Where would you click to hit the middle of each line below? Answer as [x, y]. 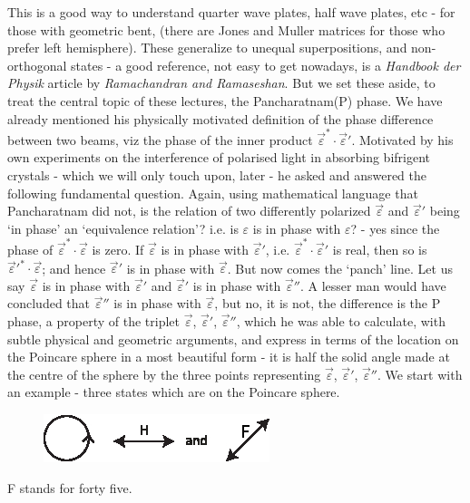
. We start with [420, 374]
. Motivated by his [402, 139]
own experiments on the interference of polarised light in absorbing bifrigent [219, 157]
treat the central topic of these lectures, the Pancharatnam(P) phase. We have [225, 100]
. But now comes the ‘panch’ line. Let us [340, 268]
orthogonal [37, 65]
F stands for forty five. [70, 487]
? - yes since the [395, 228]
